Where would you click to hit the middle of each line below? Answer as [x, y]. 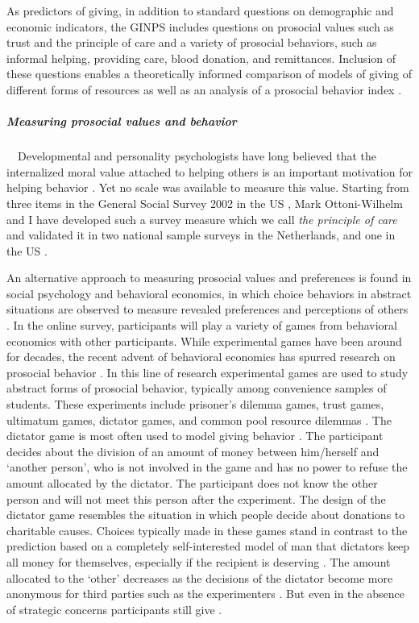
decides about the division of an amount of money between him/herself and [193, 451]
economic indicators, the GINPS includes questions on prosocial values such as [200, 26]
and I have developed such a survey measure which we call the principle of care [202, 219]
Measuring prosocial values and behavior [122, 121]
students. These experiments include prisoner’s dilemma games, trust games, [195, 404]
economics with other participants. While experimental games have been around [204, 341]
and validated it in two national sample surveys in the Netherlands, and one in [201, 235]
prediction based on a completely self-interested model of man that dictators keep [208, 546]
